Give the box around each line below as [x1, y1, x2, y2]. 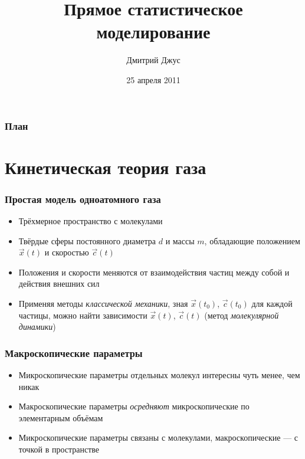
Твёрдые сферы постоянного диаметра [18, 234, 156, 247]
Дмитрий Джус [126, 54, 181, 66]
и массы [165, 234, 195, 247]
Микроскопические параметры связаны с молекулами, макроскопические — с [18, 431, 299, 444]
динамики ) [18, 320, 56, 333]
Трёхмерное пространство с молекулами [18, 215, 163, 227]
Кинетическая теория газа [5, 155, 206, 179]
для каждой [251, 297, 293, 309]
